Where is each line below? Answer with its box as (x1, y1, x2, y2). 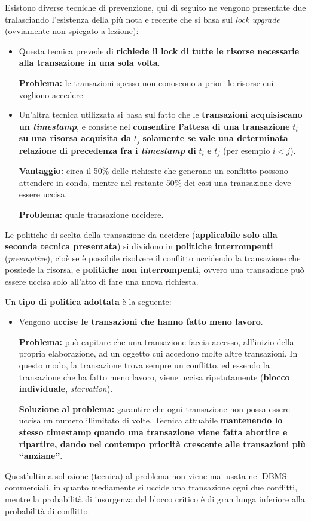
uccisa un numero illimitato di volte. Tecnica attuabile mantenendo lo (19, 414, 283, 426)
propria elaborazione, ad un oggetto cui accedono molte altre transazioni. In (19, 347, 298, 359)
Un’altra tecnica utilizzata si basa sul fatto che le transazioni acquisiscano (19, 108, 303, 121)
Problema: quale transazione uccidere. (19, 208, 164, 221)
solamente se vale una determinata (142, 132, 288, 144)
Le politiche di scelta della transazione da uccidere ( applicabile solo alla (5, 228, 278, 240)
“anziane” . (19, 449, 63, 462)
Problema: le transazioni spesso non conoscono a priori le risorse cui (19, 76, 274, 89)
